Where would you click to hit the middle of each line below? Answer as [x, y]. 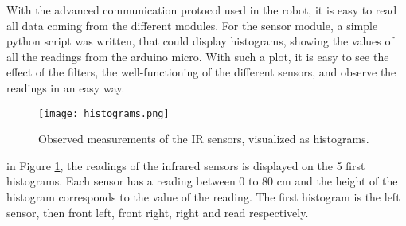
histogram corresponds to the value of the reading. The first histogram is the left [203, 197]
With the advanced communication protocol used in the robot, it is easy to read [202, 10]
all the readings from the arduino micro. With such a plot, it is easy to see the [198, 56]
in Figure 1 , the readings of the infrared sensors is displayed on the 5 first [186, 165]
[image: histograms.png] [104, 113]
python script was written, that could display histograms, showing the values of [200, 41]
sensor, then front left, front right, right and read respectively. [158, 212]
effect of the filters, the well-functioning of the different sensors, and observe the [201, 72]
